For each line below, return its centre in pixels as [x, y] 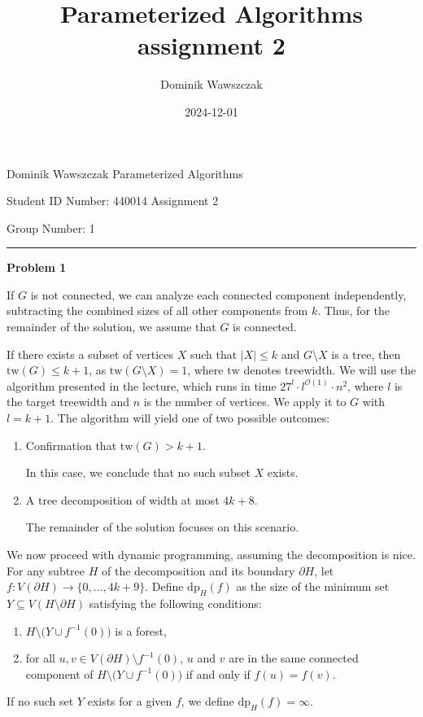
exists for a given [130, 701]
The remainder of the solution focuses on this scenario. [162, 527]
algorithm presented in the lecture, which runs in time [142, 385]
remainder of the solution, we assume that [111, 327]
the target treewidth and [68, 402]
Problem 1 [37, 267]
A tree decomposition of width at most [122, 499]
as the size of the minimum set [313, 586]
